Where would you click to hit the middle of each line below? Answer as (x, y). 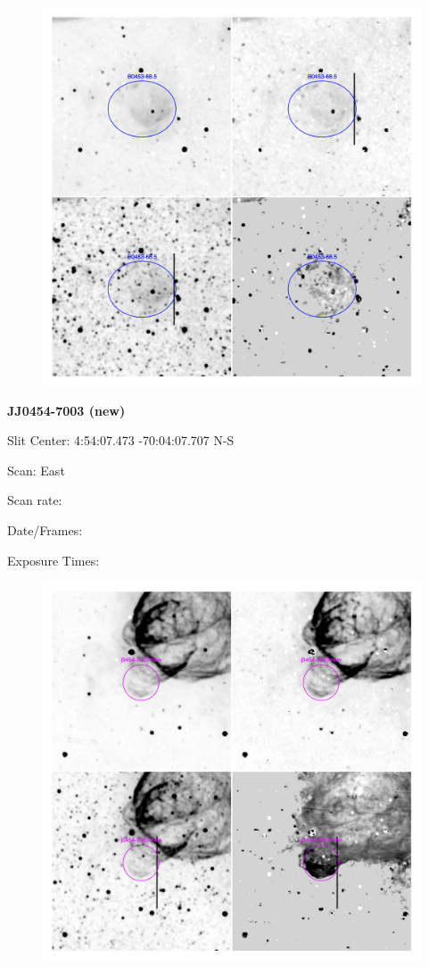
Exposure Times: (53, 560)
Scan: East (36, 470)
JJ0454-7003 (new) (66, 410)
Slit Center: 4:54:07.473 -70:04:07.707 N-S (121, 440)
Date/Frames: (45, 529)
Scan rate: (35, 500)
